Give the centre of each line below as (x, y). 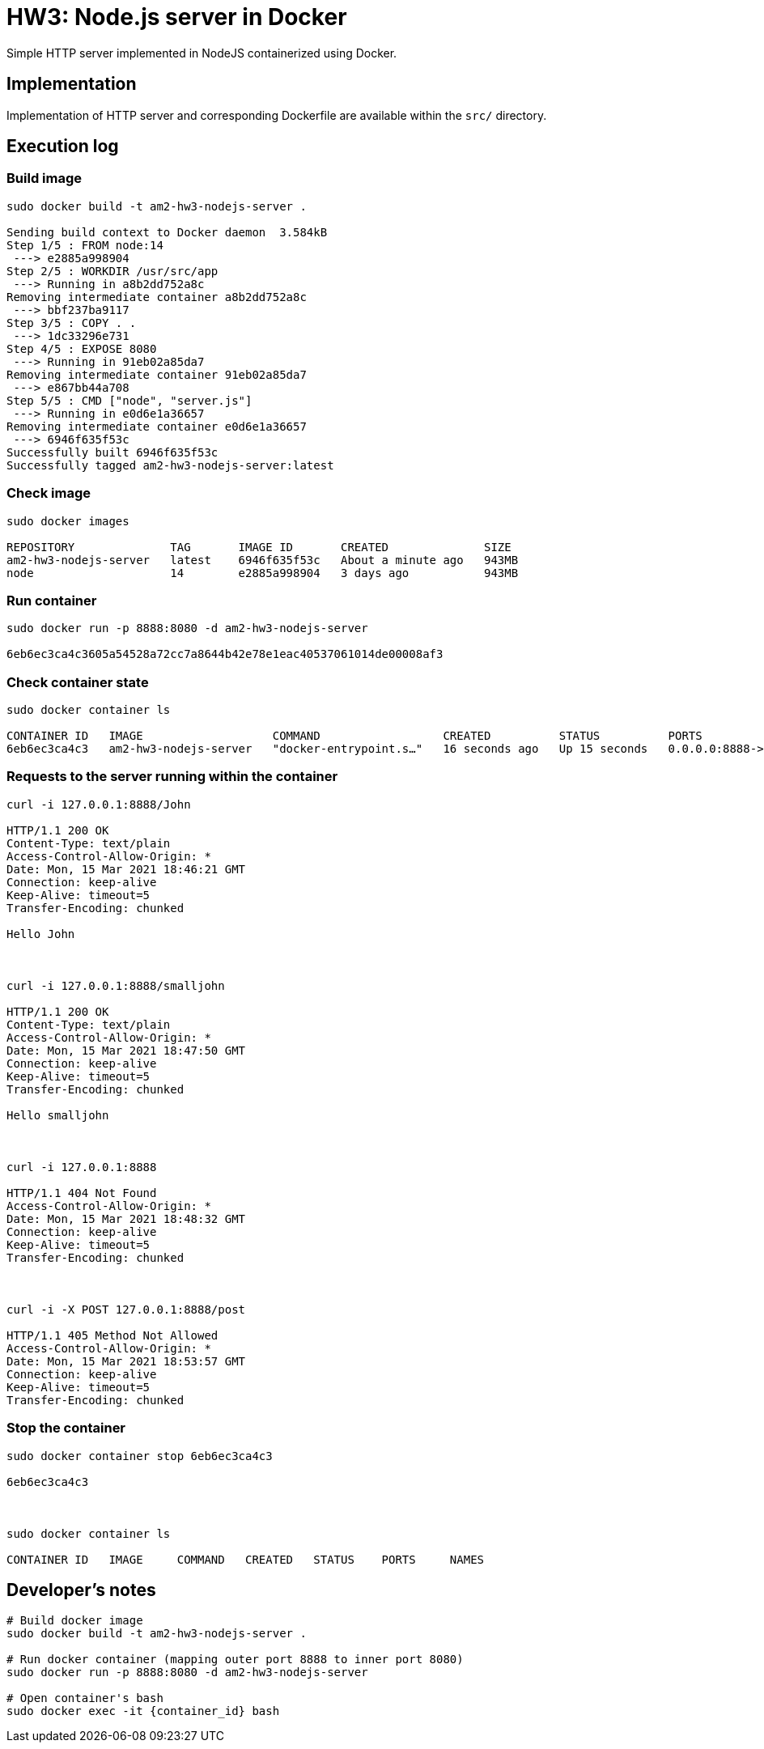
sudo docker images (68, 521)
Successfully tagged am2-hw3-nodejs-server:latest (170, 465)
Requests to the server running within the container (172, 777)
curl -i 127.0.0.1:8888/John (99, 804)
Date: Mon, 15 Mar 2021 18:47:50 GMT (126, 1050)
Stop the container (66, 1428)
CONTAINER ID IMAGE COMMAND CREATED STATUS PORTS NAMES (246, 1559)
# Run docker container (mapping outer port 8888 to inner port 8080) (235, 1660)
